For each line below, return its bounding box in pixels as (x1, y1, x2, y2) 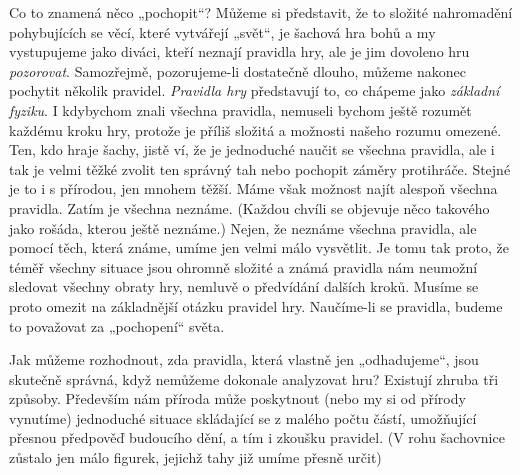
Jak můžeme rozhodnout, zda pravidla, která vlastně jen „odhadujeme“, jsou (9, 349, 479, 370)
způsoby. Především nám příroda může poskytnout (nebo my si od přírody (9, 388, 466, 409)
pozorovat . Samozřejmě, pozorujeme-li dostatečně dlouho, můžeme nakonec (9, 60, 466, 81)
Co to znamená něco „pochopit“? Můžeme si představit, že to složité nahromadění (9, 2, 513, 22)
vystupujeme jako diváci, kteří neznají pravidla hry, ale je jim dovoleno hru (9, 41, 470, 62)
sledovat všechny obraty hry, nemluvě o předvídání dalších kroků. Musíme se (9, 276, 479, 297)
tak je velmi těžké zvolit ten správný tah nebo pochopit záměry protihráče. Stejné (9, 158, 511, 179)
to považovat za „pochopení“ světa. (9, 315, 225, 336)
